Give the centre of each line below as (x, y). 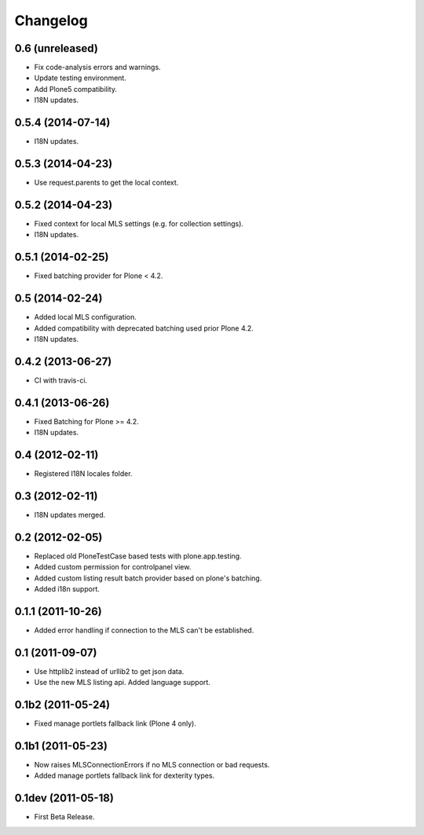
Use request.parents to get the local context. (106, 183)
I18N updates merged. (70, 515)
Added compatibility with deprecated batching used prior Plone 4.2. (144, 328)
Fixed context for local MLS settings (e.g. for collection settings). (139, 223)
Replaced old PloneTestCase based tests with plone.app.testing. (138, 556)
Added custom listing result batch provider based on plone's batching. (148, 578)
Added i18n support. (67, 589)
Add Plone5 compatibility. (76, 89)
